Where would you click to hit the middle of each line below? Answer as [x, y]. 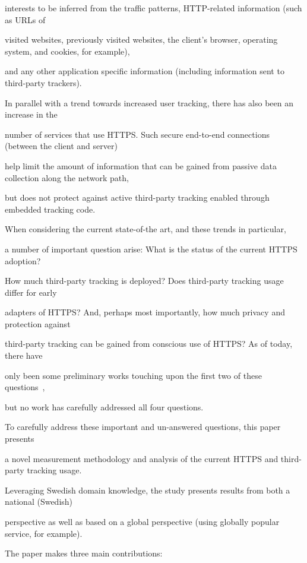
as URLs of [25, 19]
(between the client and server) [61, 146]
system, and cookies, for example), [67, 51]
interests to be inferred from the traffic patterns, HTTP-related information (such [153, 8]
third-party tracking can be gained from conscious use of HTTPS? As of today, [149, 344]
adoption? [23, 260]
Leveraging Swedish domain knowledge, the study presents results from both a [148, 490]
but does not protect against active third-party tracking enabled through [137, 197]
